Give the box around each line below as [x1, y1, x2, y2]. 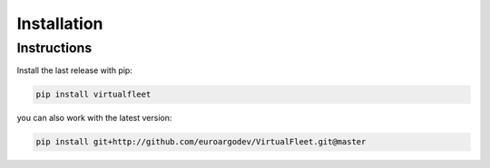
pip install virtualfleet [35, 89, 152, 99]
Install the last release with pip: [16, 65, 133, 76]
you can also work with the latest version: [16, 113, 172, 124]
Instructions [16, 40, 93, 56]
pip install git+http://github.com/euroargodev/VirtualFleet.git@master [35, 136, 367, 147]
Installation [16, 14, 103, 33]
